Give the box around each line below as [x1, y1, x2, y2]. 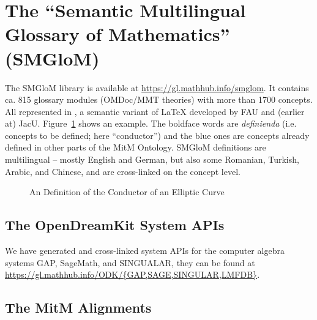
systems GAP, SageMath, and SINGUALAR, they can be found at [5, 256, 255, 269]
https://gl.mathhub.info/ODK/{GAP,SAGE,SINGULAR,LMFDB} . [5, 268, 260, 281]
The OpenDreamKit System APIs [5, 215, 225, 234]
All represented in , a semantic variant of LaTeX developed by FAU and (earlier [5, 105, 305, 117]
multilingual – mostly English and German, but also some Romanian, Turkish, [5, 153, 299, 166]
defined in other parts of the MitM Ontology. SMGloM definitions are [5, 141, 266, 154]
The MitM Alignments [5, 298, 152, 317]
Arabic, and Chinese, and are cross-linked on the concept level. [5, 165, 241, 177]
